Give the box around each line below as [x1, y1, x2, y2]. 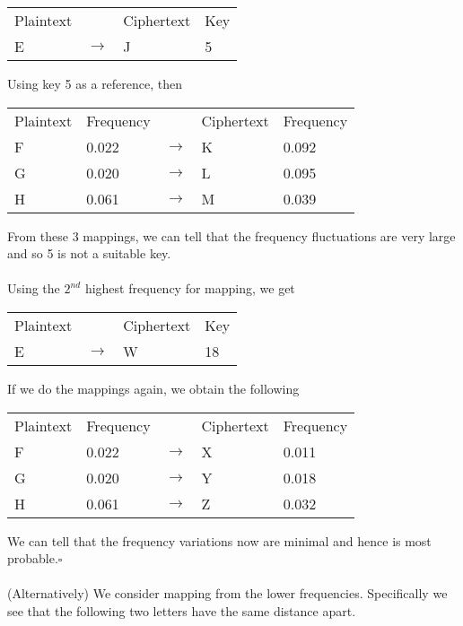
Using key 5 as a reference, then [7, 74, 183, 92]
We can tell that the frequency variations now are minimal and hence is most [7, 531, 432, 550]
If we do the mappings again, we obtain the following [7, 378, 300, 397]
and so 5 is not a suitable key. [7, 244, 171, 263]
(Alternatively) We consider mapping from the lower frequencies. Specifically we [7, 584, 448, 603]
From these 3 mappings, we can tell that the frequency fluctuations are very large [7, 226, 456, 245]
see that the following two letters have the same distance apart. [7, 601, 356, 620]
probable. [7, 549, 58, 568]
